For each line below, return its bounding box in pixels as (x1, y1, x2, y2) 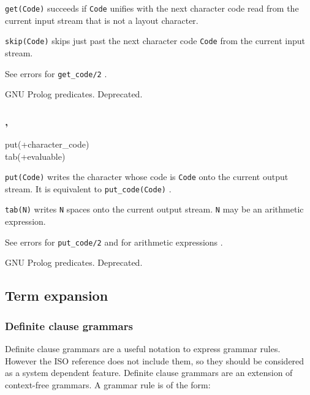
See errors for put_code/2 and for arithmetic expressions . (5, 235, 223, 248)
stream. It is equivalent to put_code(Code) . (5, 182, 172, 195)
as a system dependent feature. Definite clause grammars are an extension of (5, 366, 293, 379)
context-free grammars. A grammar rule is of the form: (5, 378, 211, 391)
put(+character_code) (5, 137, 89, 150)
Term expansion (5, 286, 108, 305)
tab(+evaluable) (5, 149, 66, 162)
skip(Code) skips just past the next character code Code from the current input (5, 34, 306, 47)
